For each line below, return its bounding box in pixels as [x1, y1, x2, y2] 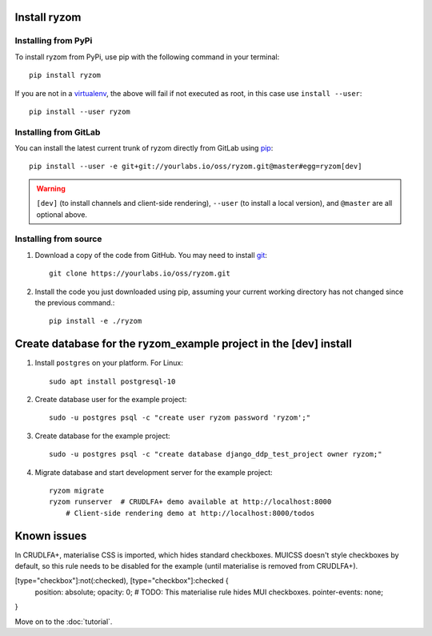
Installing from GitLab [14, 127, 101, 138]
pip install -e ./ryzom [49, 316, 142, 326]
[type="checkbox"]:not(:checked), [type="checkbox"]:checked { [14, 576, 229, 586]
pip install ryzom [29, 70, 102, 80]
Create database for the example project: [34, 431, 171, 441]
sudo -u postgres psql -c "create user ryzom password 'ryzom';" [49, 413, 311, 422]
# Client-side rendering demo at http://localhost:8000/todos [65, 509, 315, 517]
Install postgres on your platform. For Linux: [34, 358, 183, 368]
